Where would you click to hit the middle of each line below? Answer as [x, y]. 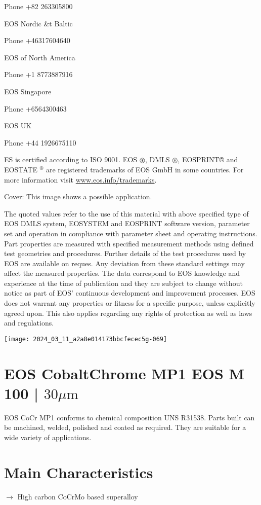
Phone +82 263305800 [38, 6]
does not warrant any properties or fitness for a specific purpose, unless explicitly [130, 303]
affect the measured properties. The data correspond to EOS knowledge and [122, 273]
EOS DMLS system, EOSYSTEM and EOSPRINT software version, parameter [127, 223]
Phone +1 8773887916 [38, 74]
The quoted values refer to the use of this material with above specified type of [126, 213]
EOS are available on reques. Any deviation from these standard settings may [124, 263]
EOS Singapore [28, 91]
